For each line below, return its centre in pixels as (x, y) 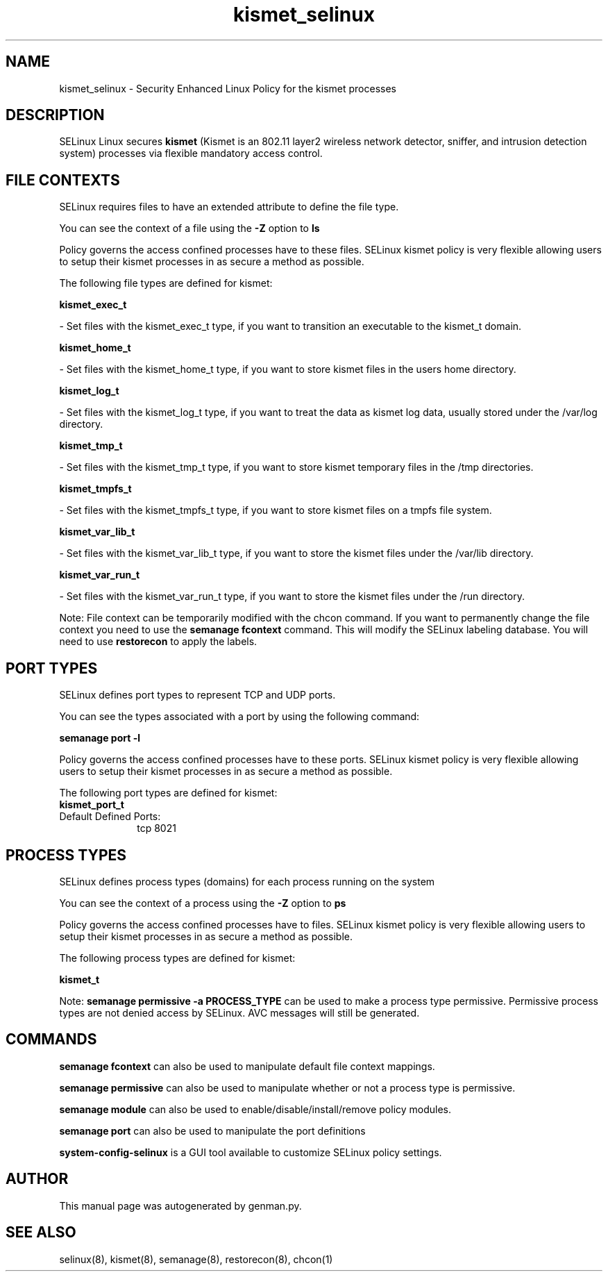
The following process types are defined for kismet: (177, 958)
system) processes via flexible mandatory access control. (191, 153)
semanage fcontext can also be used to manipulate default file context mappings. (247, 1066)
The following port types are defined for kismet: (168, 793)
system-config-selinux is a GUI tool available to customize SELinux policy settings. (251, 1152)
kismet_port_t (92, 805)
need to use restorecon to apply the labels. (158, 642)
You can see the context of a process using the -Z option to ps (203, 903)
